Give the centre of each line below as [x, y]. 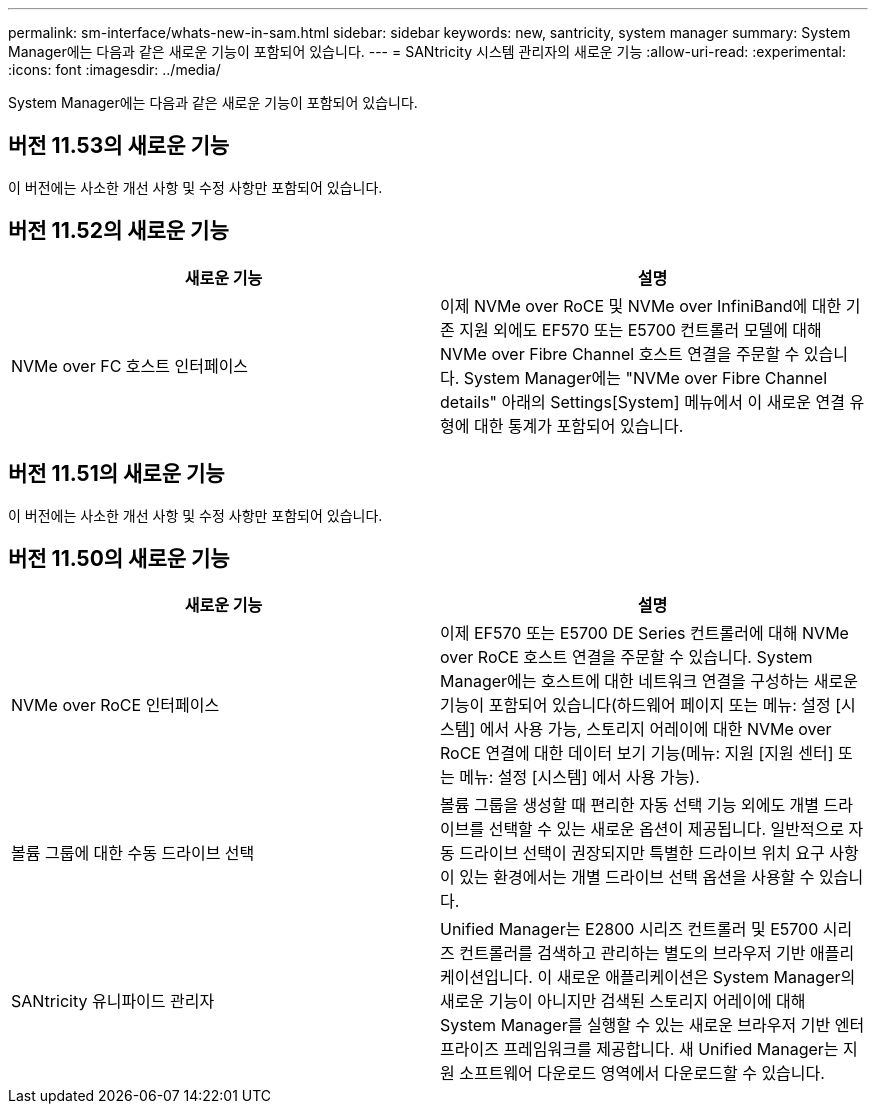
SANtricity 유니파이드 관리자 [113, 1001]
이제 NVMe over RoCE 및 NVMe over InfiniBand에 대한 [641, 305]
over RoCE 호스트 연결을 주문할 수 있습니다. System [626, 657]
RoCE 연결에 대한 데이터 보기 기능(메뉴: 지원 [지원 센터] [637, 753]
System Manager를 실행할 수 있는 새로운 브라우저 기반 [635, 1025]
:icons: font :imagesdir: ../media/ [114, 69]
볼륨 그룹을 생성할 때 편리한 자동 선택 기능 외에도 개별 [630, 805]
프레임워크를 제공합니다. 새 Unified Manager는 [671, 1049]
